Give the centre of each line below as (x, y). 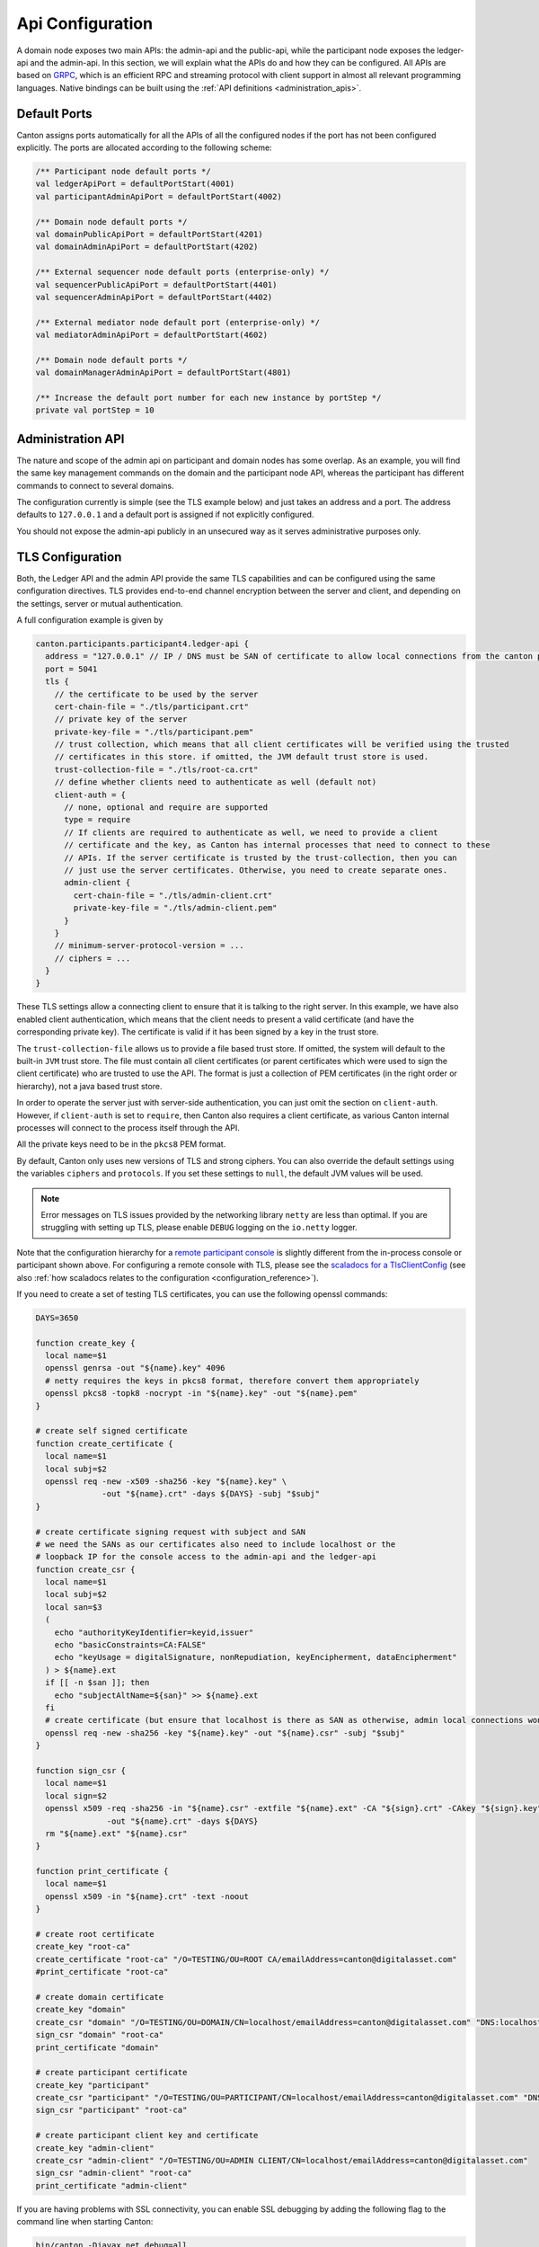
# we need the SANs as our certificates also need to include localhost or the (216, 1544)
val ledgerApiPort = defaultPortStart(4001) (135, 184)
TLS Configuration (69, 557)
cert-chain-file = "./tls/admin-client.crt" (173, 895)
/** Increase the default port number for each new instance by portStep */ (208, 398)
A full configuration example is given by (90, 619)
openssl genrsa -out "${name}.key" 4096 (135, 1368)
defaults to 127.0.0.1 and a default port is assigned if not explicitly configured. (165, 515)
